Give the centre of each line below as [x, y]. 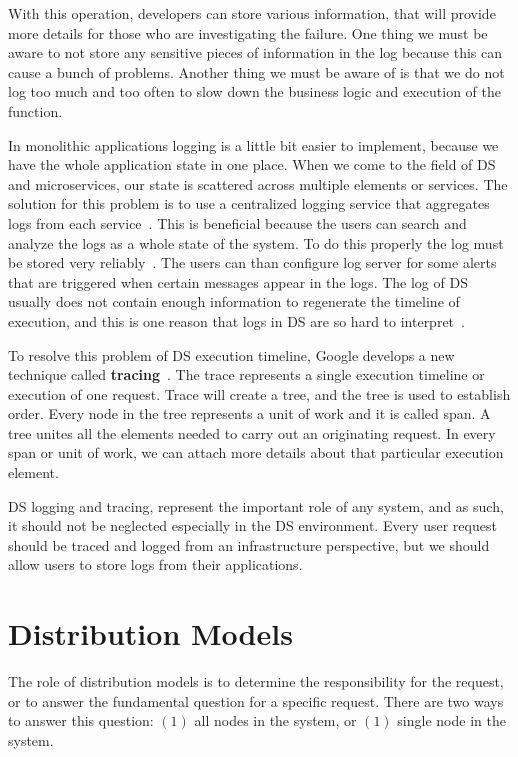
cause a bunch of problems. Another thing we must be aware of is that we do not [256, 71]
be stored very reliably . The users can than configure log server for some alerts [252, 262]
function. [35, 110]
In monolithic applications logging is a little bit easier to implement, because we [253, 144]
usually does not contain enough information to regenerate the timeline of [234, 301]
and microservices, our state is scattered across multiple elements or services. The [258, 183]
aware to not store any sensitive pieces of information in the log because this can [255, 52]
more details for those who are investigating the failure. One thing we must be [248, 32]
